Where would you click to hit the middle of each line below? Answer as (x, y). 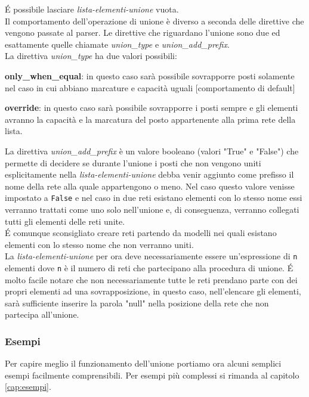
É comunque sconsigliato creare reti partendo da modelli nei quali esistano (141, 233)
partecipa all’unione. (42, 314)
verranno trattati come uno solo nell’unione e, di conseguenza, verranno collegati (152, 209)
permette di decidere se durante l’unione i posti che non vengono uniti (133, 162)
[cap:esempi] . (28, 387)
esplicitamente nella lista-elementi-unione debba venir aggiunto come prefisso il (149, 174)
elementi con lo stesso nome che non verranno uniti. (99, 244)
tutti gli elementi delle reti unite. (65, 221)
